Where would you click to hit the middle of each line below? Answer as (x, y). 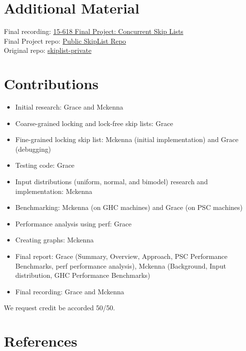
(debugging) (33, 149)
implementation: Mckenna (54, 191)
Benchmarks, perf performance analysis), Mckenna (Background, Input (121, 265)
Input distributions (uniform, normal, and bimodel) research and (112, 181)
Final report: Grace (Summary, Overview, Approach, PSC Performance (121, 256)
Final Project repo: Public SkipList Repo (65, 40)
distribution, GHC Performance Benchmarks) (83, 275)
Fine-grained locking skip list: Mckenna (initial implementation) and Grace (127, 139)
